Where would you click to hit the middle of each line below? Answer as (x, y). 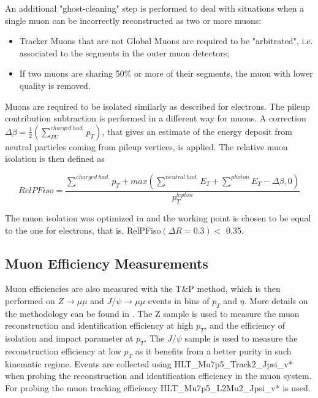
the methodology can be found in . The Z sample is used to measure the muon (152, 313)
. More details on (276, 301)
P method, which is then (234, 289)
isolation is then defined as (55, 159)
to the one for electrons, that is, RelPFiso (83, 230)
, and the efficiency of (245, 325)
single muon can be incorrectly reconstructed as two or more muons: (133, 20)
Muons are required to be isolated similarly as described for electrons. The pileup (157, 106)
